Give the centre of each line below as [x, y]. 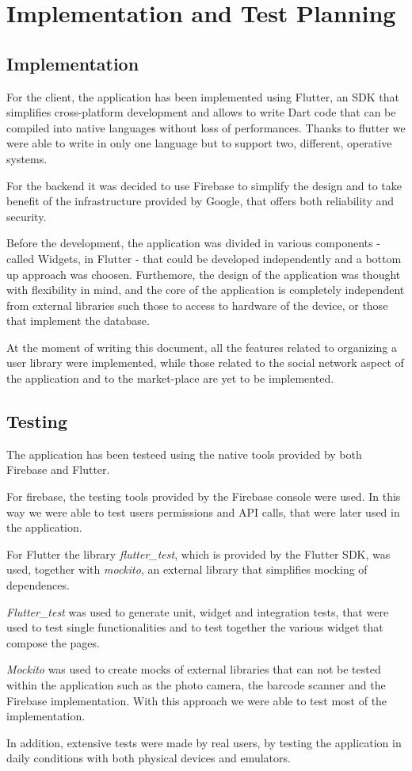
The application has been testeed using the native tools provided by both [184, 454]
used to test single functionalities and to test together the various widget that [195, 627]
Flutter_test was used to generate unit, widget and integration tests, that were [198, 611]
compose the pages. [53, 642]
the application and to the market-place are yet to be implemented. [170, 378]
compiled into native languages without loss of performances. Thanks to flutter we [206, 127]
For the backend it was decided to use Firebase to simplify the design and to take [204, 185]
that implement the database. [78, 321]
